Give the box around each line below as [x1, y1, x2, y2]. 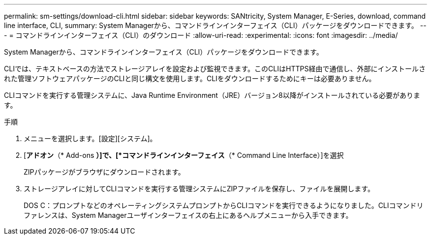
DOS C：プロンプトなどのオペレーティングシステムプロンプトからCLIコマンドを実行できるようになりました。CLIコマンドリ [24, 201, 424, 209]
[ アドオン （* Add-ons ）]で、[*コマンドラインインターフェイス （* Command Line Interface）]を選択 [24, 151, 344, 159]
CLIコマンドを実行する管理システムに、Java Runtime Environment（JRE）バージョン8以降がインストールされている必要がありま [4, 91, 421, 99]
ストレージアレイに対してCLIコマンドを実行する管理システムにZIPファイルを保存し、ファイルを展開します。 [24, 184, 374, 193]
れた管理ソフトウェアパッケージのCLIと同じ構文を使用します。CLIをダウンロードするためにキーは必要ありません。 [4, 74, 376, 83]
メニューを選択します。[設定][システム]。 [24, 134, 157, 143]
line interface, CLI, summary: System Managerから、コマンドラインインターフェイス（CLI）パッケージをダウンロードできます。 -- [4, 21, 427, 30]
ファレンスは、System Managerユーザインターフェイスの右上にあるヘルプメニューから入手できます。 [24, 211, 353, 219]
